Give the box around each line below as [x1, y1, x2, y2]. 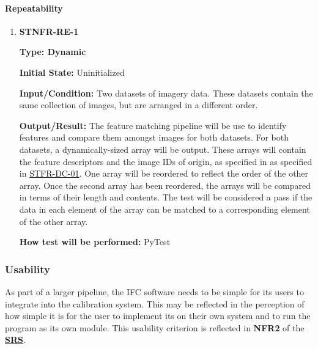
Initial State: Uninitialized [19, 65, 125, 78]
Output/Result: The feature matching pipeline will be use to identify [19, 119, 287, 131]
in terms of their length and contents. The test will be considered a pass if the [19, 191, 312, 204]
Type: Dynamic [19, 45, 86, 58]
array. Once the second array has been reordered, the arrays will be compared [19, 178, 311, 191]
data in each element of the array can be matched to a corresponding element [19, 202, 310, 215]
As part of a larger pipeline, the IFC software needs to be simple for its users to [5, 285, 304, 298]
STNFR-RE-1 [19, 24, 79, 37]
